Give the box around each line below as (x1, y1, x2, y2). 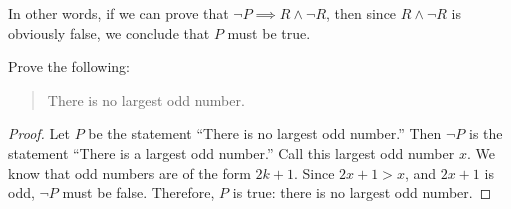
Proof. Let (8, 123, 70, 144)
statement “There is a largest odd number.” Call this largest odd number (8, 142, 455, 163)
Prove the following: (8, 56, 130, 77)
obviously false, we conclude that (8, 22, 210, 43)
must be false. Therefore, (62, 182, 215, 203)
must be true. (227, 22, 311, 43)
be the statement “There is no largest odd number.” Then (88, 123, 442, 144)
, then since (326, 3, 397, 23)
